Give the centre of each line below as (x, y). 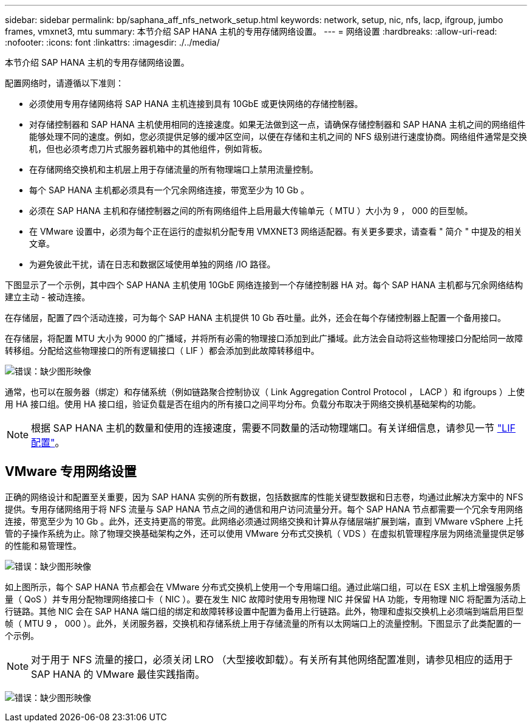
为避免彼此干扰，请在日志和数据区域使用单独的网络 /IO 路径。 (152, 264)
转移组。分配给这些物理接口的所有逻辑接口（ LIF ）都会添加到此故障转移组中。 (162, 350)
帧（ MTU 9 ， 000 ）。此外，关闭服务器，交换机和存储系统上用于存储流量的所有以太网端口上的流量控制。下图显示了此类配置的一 (263, 623)
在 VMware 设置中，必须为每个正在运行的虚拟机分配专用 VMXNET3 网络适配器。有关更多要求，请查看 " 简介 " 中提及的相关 (276, 231)
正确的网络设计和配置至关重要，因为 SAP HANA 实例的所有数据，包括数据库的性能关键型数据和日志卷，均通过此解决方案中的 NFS (264, 497)
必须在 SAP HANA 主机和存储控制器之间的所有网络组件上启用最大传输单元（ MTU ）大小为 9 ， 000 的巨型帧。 (251, 211)
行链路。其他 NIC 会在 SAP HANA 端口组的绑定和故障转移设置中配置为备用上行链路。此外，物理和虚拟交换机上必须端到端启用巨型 (264, 611)
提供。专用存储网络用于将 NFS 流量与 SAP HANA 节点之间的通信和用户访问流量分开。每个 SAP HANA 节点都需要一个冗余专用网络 (264, 509)
